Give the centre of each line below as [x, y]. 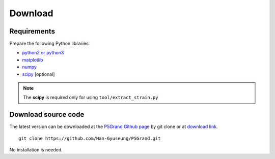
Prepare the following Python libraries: [50, 44]
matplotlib [33, 60]
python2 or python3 [43, 53]
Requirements [32, 31]
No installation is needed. [36, 150]
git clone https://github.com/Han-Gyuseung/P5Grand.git [90, 138]
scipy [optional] [38, 74]
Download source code [47, 115]
